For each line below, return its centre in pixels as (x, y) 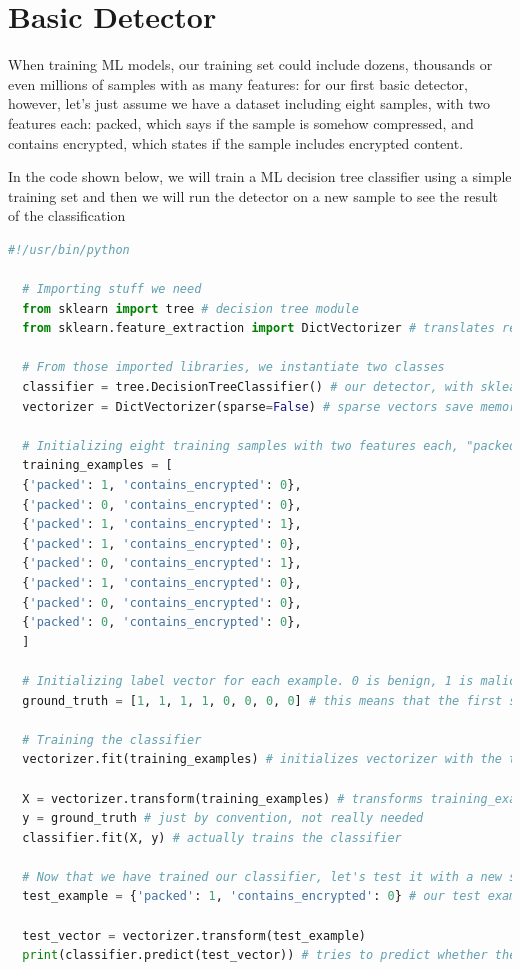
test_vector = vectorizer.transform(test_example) (194, 935)
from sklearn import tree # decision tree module (190, 308)
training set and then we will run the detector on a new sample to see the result (253, 195)
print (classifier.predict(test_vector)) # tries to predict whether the (269, 955)
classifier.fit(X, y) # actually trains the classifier (212, 837)
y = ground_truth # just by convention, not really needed (223, 818)
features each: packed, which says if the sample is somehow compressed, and (241, 122)
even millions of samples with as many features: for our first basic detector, (238, 83)
